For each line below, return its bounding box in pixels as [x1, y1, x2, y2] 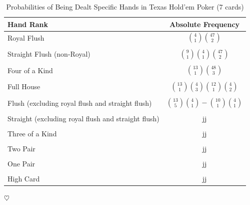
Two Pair [7, 143, 35, 154]
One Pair [7, 158, 35, 169]
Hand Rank [7, 19, 48, 29]
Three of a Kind [7, 128, 57, 139]
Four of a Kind [7, 65, 53, 75]
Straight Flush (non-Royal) [7, 49, 90, 59]
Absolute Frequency [169, 19, 240, 29]
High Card [7, 173, 40, 184]
